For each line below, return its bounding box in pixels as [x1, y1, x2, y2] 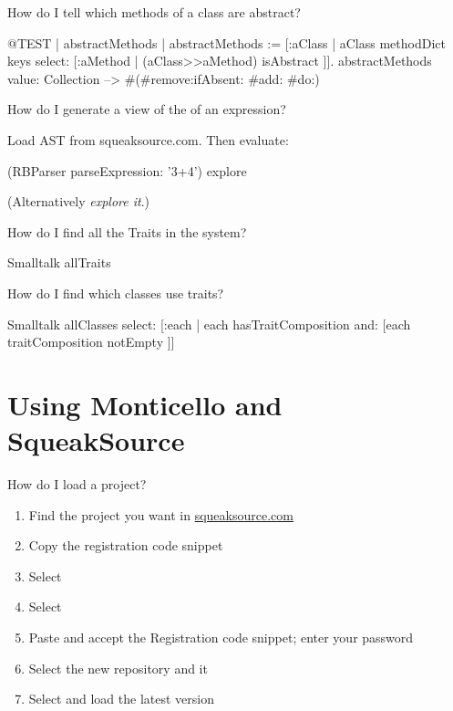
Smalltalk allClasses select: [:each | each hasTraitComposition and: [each [7, 314, 411, 333]
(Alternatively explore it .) [7, 192, 150, 211]
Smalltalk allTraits [7, 253, 111, 272]
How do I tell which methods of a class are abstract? [7, 3, 301, 21]
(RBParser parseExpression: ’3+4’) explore [7, 161, 247, 180]
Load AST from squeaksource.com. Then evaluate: [7, 130, 289, 149]
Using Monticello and [7, 385, 283, 423]
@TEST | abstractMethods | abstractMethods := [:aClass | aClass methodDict [7, 33, 446, 52]
